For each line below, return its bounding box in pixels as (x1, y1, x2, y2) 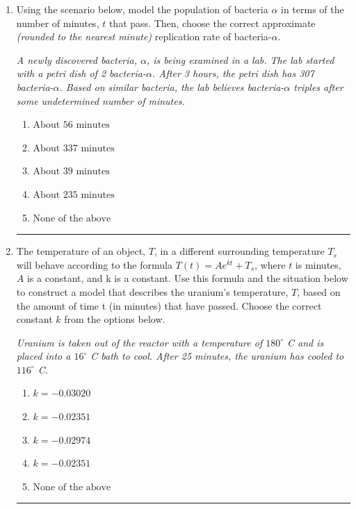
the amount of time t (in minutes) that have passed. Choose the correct (16, 298, 322, 312)
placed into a (16, 349, 71, 363)
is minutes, (295, 257, 341, 272)
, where (254, 257, 286, 272)
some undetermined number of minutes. (16, 93, 185, 108)
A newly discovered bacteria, (16, 52, 138, 67)
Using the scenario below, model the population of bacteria (16, 2, 268, 16)
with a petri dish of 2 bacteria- (16, 66, 146, 81)
